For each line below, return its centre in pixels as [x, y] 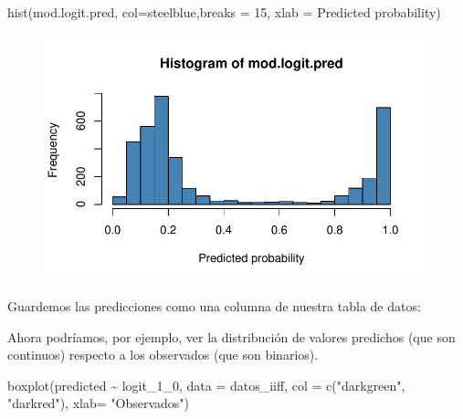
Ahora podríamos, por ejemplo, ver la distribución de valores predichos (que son [231, 336]
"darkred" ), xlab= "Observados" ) [98, 403]
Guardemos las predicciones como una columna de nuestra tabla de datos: [214, 306]
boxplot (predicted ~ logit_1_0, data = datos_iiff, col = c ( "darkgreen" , [206, 385]
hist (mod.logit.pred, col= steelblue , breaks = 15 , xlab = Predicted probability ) [224, 12]
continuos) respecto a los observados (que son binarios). [163, 355]
